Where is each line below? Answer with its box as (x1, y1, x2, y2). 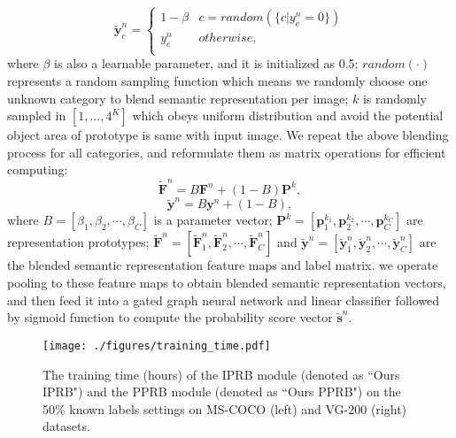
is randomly (362, 88, 427, 107)
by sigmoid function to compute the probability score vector (7, 308, 333, 327)
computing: (7, 160, 68, 179)
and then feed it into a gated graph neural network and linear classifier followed (7, 290, 440, 309)
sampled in (7, 106, 66, 125)
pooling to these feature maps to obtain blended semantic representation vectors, (7, 273, 446, 292)
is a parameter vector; (153, 211, 273, 229)
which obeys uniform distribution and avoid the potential (132, 106, 444, 125)
